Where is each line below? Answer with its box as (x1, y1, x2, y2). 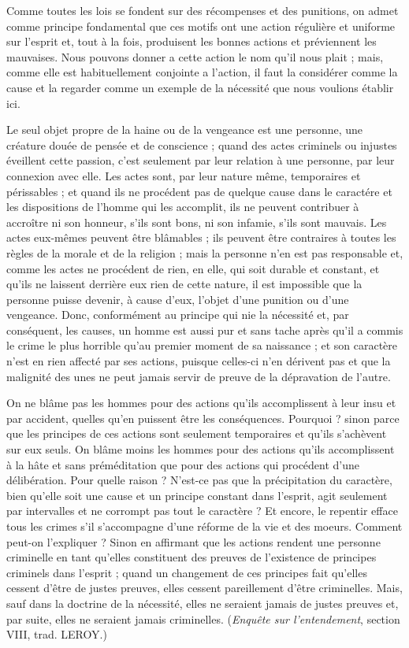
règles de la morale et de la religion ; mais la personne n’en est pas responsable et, (6, 244, 403, 261)
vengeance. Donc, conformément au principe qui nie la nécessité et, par (6, 306, 349, 323)
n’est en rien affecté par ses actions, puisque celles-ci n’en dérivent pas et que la (6, 353, 391, 369)
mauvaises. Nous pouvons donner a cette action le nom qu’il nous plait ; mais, (6, 48, 384, 65)
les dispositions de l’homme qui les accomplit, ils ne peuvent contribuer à (6, 198, 359, 215)
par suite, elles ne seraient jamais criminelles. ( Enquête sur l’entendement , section (6, 610, 400, 627)
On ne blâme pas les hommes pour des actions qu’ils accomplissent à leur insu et (6, 394, 396, 411)
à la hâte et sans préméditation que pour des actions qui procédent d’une (6, 456, 360, 472)
